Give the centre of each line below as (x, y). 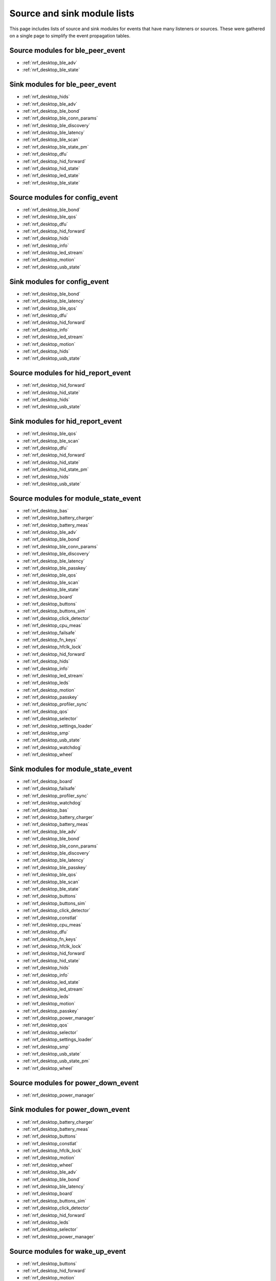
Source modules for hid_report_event (70, 373)
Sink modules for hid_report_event (66, 421)
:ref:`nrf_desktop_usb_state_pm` (56, 1061)
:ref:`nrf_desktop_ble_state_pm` (55, 147)
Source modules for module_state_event (75, 498)
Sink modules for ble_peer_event (63, 85)
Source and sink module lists (72, 13)
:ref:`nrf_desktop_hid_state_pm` (55, 469)
